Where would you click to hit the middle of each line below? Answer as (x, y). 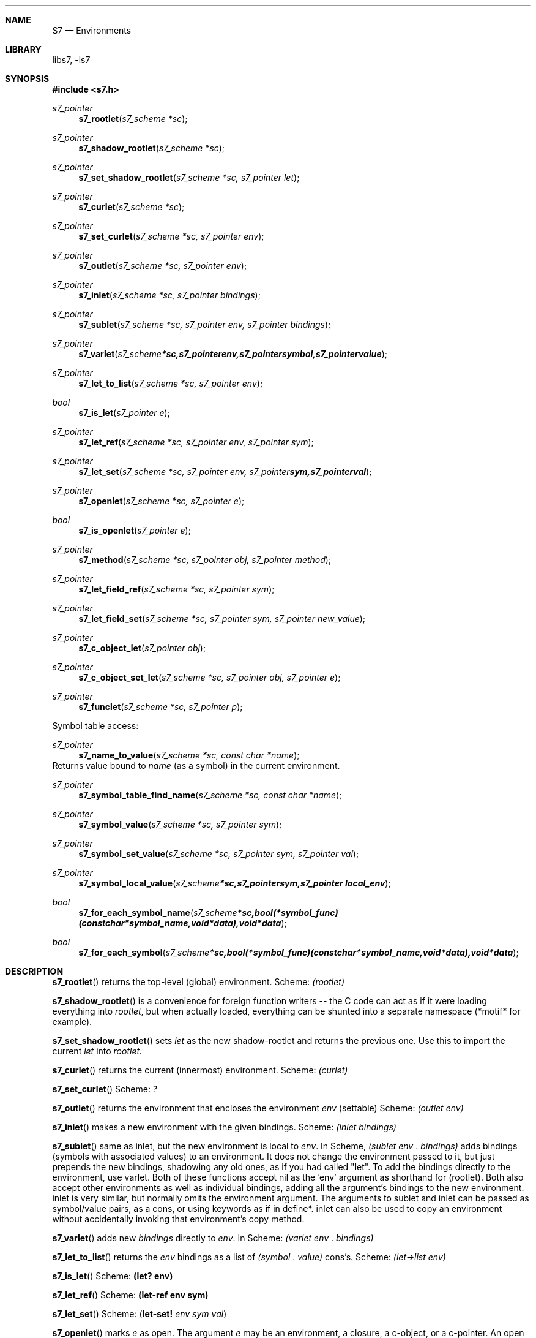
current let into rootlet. (97, 1051)
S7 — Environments (92, 30)
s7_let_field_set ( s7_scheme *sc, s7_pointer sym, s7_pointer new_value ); (222, 618)
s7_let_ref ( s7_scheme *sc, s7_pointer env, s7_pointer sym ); (196, 442)
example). (72, 1022)
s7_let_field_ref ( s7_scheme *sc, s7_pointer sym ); (177, 589)
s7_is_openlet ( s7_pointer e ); (135, 530)
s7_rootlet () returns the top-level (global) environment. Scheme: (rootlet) (199, 982)
